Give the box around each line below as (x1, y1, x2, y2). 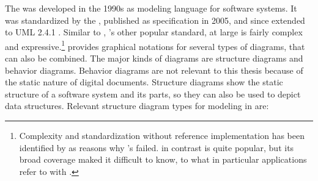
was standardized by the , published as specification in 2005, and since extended (5, 13, 305, 26)
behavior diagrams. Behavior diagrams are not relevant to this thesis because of (5, 63, 303, 76)
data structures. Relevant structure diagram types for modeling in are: (5, 99, 269, 112)
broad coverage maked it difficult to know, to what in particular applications (19, 153, 307, 166)
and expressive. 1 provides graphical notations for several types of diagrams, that (5, 38, 305, 52)
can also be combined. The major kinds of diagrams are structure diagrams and (5, 52, 303, 65)
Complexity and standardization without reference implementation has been (19, 129, 305, 141)
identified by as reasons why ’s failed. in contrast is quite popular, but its (19, 141, 294, 154)
